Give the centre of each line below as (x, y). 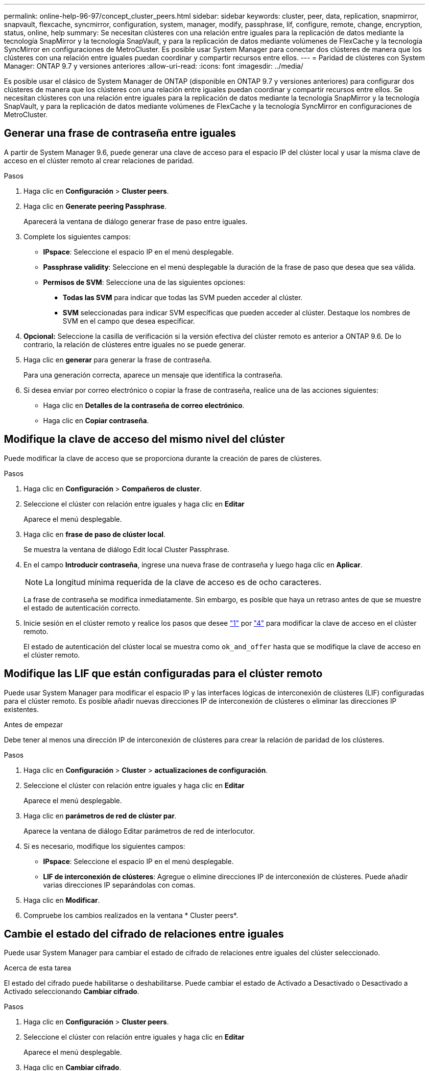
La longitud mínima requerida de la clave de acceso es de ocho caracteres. (183, 582)
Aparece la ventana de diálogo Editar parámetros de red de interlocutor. (139, 831)
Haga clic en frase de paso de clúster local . (95, 534)
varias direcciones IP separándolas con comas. (119, 885)
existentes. (22, 709)
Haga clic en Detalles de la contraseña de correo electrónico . (144, 405)
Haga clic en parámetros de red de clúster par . (100, 816)
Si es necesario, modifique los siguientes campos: (105, 846)
